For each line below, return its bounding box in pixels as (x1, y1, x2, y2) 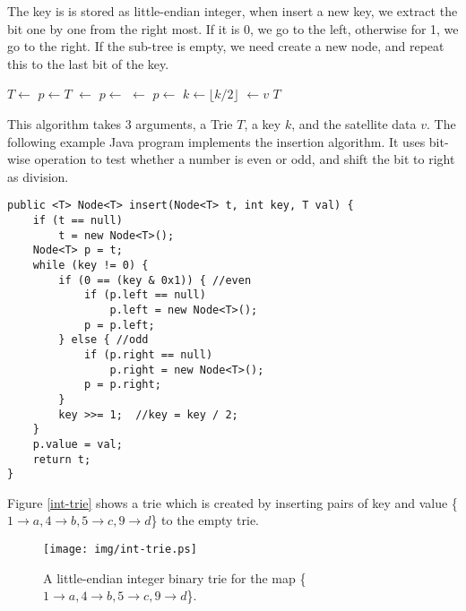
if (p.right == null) (83, 348, 213, 361)
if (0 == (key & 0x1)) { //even (58, 273, 252, 287)
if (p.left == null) (83, 288, 206, 302)
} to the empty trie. (151, 511, 259, 529)
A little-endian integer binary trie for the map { (43, 568, 306, 587)
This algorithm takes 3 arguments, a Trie (7, 114, 233, 133)
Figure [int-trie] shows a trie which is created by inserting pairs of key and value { (7, 493, 458, 512)
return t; (32, 452, 91, 466)
